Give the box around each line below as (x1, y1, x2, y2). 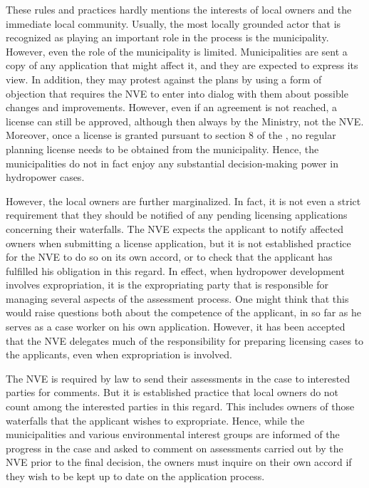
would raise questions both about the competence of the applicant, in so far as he (6, 305, 362, 320)
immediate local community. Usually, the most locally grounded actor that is (6, 16, 341, 31)
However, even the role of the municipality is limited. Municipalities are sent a (6, 43, 348, 58)
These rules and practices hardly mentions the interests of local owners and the (6, 2, 352, 16)
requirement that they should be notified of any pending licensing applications (6, 207, 348, 222)
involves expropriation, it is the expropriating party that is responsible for (6, 277, 328, 292)
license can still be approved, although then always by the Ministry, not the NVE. (6, 113, 364, 128)
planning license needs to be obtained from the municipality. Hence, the (6, 141, 319, 156)
